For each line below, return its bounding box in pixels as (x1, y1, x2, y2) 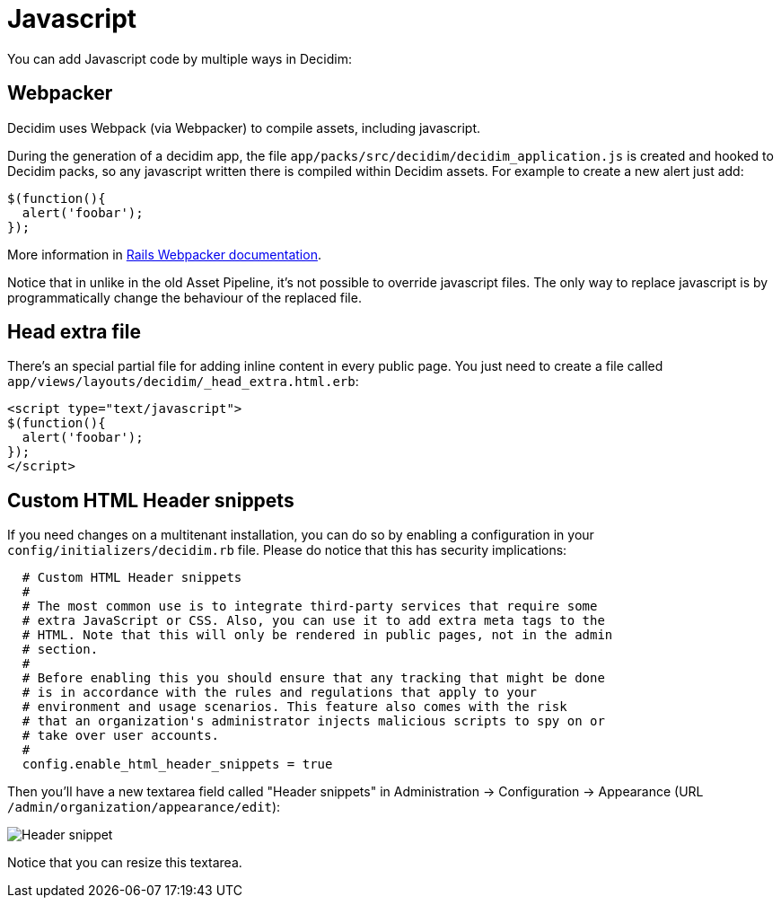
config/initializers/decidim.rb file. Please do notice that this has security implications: (7, 542, 567, 558)
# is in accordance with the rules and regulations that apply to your (22, 685, 538, 700)
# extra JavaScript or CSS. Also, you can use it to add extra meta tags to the (22, 613, 605, 628)
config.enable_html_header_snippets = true (22, 757, 333, 772)
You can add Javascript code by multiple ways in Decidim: (7, 50, 352, 66)
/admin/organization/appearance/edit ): (7, 799, 281, 815)
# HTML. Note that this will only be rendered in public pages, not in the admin (22, 628, 613, 643)
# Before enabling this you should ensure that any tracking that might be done (22, 671, 605, 686)
